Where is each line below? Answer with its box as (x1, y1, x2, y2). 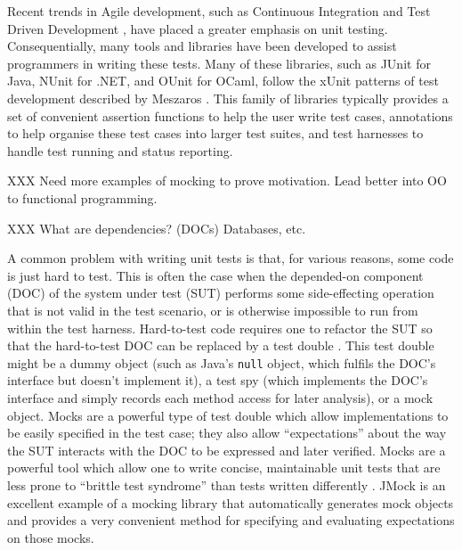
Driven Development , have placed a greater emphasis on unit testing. (7, 19, 388, 37)
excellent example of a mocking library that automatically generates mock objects (7, 493, 454, 512)
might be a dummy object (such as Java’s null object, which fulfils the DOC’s (7, 353, 436, 372)
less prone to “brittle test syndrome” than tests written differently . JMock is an (7, 475, 446, 494)
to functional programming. (7, 188, 158, 207)
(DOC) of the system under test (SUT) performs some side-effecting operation (7, 283, 434, 302)
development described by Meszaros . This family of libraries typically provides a (7, 88, 449, 107)
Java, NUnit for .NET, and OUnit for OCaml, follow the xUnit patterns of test (7, 71, 439, 90)
